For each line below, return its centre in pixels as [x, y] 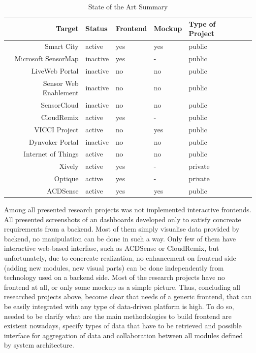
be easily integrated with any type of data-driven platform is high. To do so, [119, 306]
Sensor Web [61, 83]
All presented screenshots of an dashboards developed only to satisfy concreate [123, 219]
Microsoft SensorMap [47, 58]
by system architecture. [39, 345]
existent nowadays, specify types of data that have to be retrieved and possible [123, 326]
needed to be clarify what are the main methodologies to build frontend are [118, 316]
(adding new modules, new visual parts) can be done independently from [114, 267]
